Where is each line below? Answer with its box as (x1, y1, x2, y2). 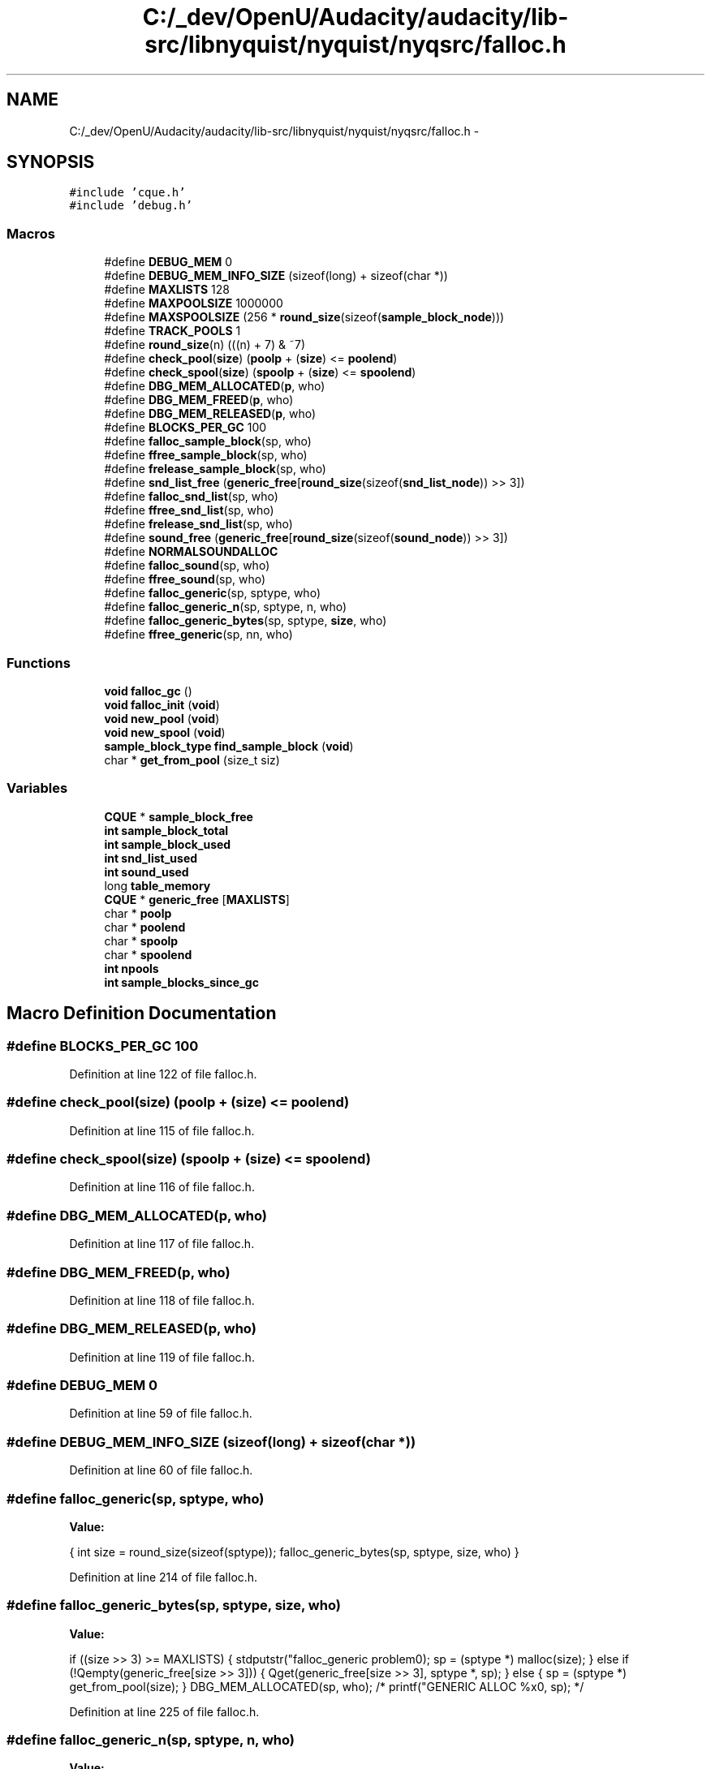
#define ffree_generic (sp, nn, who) (104, 627, 293, 642)
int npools (104, 961, 159, 975)
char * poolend (104, 919, 186, 934)
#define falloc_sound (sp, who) (104, 558, 270, 573)
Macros (6, 225, 55, 242)
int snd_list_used (104, 850, 198, 865)
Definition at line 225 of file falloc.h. (69, 1704, 260, 1719)
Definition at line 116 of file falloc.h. (69, 1180, 255, 1194)
